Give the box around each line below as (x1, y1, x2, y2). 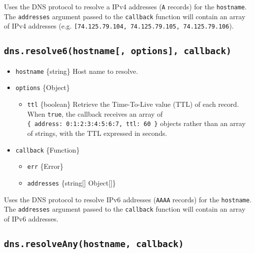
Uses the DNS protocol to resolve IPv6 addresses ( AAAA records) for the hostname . (4, 194, 252, 204)
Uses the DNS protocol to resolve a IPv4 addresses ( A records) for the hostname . (4, 1, 247, 11)
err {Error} (27, 161, 64, 171)
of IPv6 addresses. (4, 213, 59, 223)
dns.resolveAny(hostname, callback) (4, 238, 184, 249)
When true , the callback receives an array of (27, 108, 163, 119)
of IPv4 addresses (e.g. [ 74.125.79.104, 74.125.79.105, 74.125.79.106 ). (4, 21, 234, 31)
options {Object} (15, 82, 70, 93)
